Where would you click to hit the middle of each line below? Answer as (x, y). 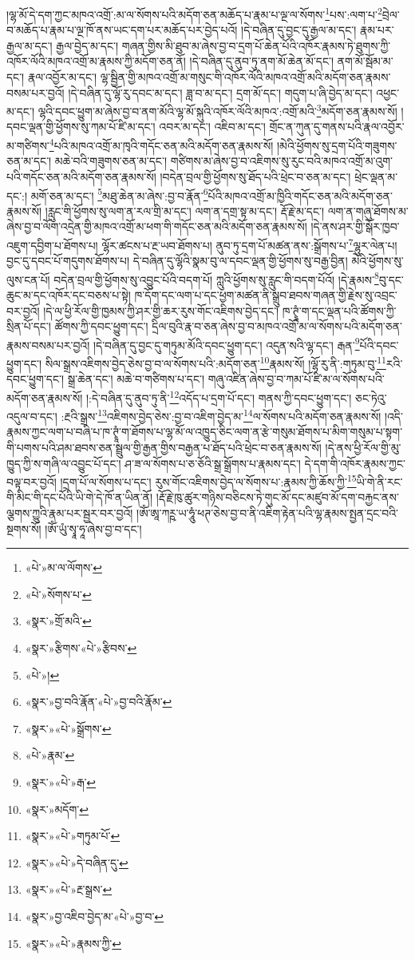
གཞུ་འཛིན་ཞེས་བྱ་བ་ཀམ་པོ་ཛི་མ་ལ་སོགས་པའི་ (296, 379)
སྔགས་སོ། (24, 528)
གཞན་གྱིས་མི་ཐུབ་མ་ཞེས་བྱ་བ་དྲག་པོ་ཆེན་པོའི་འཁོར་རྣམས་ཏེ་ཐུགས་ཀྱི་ (256, 45)
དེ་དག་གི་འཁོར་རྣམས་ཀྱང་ (355, 463)
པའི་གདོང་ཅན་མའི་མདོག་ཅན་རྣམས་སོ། (81, 176)
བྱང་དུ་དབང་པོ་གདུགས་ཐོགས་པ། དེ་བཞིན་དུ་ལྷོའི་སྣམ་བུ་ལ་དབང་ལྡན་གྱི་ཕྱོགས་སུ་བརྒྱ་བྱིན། (177, 261)
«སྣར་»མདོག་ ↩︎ (57, 809)
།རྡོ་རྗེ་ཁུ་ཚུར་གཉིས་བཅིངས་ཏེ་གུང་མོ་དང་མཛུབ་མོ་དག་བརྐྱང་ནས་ (277, 497)
